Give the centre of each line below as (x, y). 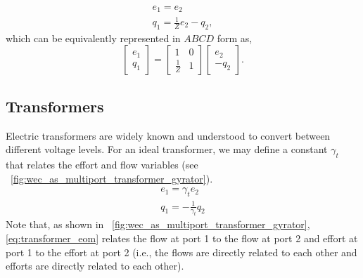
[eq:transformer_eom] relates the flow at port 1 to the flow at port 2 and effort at (182, 238)
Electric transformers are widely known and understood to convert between (168, 135)
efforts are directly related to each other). (95, 266)
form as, (235, 38)
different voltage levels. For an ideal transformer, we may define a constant (167, 149)
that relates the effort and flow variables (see (102, 165)
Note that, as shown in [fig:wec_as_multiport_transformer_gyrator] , (158, 224)
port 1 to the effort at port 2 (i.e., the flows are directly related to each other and (181, 252)
